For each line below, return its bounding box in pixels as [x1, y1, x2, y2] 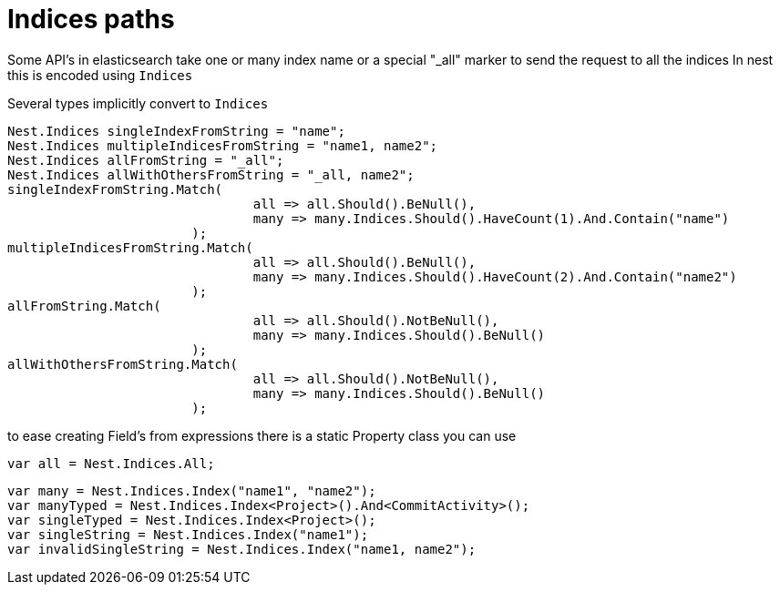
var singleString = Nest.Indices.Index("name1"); [7, 526, 369, 542]
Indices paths [7, 4, 175, 35]
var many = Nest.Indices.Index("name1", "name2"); [7, 483, 376, 498]
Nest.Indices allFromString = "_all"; [7, 152, 284, 168]
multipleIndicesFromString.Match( [7, 240, 253, 255]
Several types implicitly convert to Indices [7, 95, 269, 111]
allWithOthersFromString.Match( [7, 356, 238, 372]
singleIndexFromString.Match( [7, 181, 223, 197]
